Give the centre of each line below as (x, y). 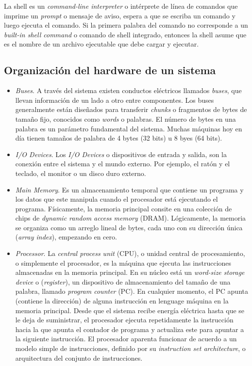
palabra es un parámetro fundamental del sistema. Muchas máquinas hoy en (129, 128)
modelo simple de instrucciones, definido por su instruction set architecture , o (130, 348)
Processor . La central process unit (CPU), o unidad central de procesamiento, (130, 253)
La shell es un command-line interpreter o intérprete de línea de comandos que (121, 6)
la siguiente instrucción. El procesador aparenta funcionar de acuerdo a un (126, 339)
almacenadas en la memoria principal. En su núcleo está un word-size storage (130, 272)
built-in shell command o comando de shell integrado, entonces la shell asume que (125, 34)
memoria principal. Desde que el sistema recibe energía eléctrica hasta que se (130, 310)
